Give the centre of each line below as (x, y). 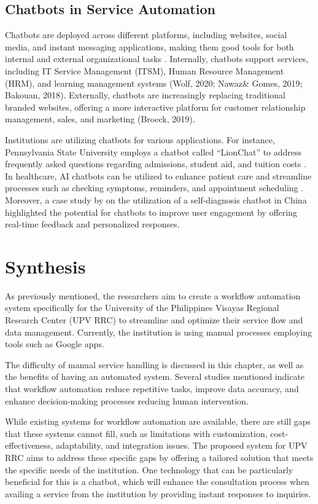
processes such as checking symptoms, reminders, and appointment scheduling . (154, 188)
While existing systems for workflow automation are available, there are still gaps (158, 421)
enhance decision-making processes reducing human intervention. (127, 400)
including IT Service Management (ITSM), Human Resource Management (145, 70)
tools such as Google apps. (55, 344)
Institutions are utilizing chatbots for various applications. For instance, (140, 139)
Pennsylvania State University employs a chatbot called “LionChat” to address (153, 152)
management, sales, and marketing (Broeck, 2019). (100, 119)
